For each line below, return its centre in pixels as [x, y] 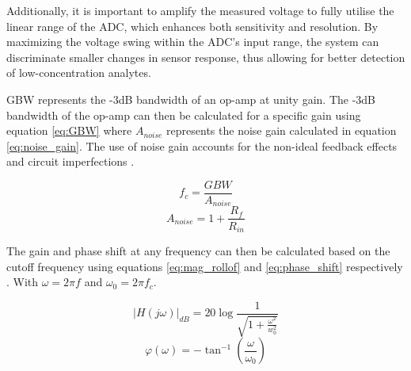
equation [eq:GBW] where [69, 130]
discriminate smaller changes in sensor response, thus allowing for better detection [206, 57]
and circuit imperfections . [70, 161]
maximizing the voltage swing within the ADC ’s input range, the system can [193, 42]
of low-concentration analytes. [79, 73]
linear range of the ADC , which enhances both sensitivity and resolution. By [192, 26]
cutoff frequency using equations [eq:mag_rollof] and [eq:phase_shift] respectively [205, 266]
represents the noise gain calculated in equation [282, 130]
